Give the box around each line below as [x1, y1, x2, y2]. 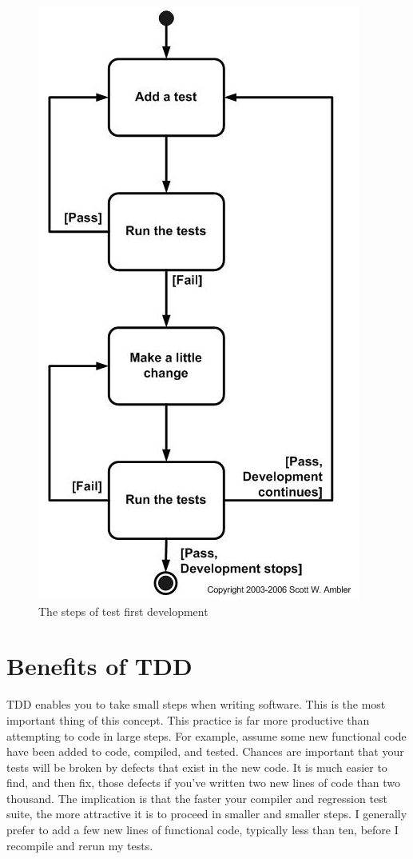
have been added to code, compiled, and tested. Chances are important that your [6, 743, 404, 760]
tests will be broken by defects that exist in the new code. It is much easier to [6, 758, 387, 775]
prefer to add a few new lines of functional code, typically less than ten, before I [6, 821, 399, 838]
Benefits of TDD [6, 649, 193, 682]
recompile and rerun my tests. [6, 837, 153, 853]
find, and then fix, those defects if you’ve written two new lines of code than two [6, 774, 400, 791]
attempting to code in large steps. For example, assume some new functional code [6, 727, 407, 744]
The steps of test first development [38, 602, 208, 619]
